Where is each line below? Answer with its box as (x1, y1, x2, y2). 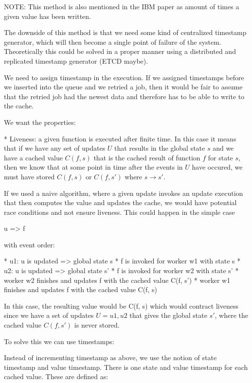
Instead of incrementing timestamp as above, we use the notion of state (4, 352, 217, 363)
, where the (215, 310, 249, 320)
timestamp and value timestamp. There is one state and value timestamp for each (4, 362, 248, 372)
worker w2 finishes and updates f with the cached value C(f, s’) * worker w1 (4, 275, 231, 285)
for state (208, 152, 233, 162)
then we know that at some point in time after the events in (4, 162, 183, 172)
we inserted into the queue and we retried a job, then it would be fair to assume (4, 82, 243, 92)
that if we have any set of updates (4, 143, 106, 153)
